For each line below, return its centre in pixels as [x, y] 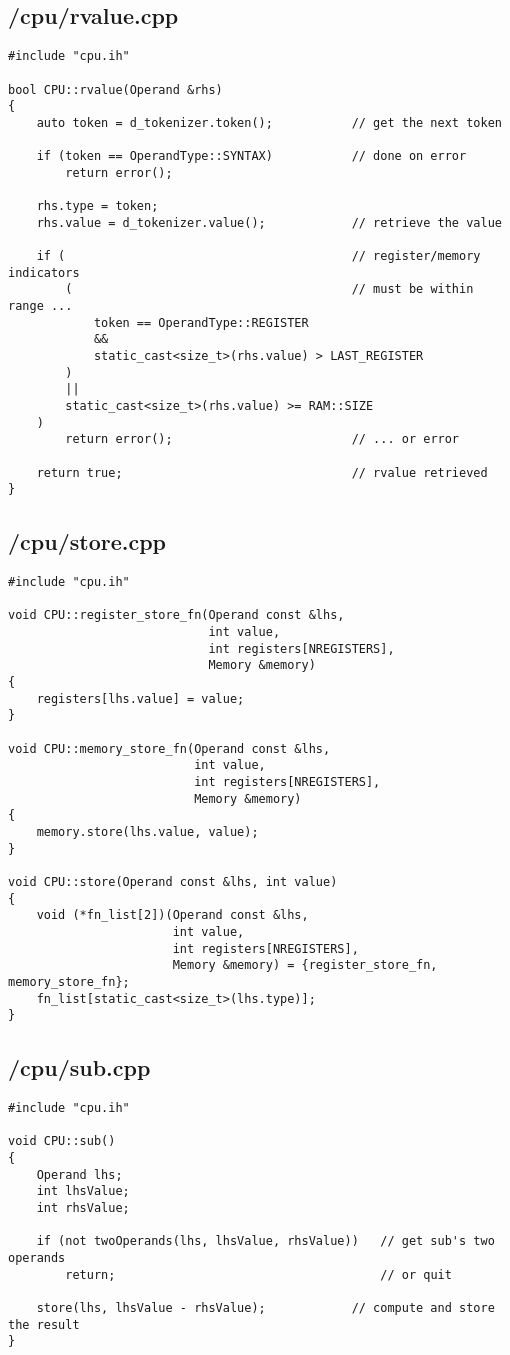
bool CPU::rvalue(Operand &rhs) [115, 89]
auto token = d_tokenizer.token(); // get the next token [269, 122]
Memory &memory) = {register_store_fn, [305, 965]
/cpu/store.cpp [87, 541]
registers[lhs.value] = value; [140, 698]
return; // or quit [258, 1274]
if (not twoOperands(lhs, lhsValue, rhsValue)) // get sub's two [265, 1241]
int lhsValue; [83, 1191]
